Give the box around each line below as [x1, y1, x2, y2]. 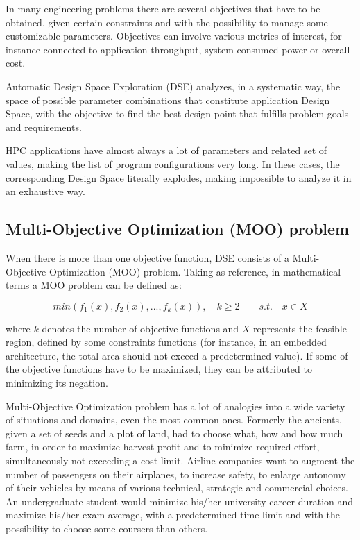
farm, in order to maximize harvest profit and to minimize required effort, [6, 439, 320, 454]
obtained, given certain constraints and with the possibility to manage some [6, 15, 328, 29]
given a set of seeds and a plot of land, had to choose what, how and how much [6, 425, 343, 440]
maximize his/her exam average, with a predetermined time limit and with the [6, 507, 341, 522]
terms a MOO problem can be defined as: [6, 278, 182, 292]
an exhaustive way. [6, 184, 85, 199]
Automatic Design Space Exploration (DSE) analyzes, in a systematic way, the [6, 78, 341, 93]
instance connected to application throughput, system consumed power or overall [6, 42, 350, 56]
